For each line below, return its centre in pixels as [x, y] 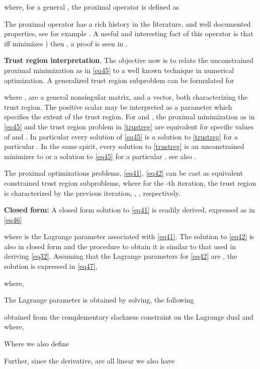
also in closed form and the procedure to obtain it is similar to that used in [120, 246]
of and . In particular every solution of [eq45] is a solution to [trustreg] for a [121, 136]
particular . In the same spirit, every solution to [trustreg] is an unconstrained [124, 146]
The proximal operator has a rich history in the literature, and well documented [127, 23]
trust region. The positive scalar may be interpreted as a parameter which [118, 106]
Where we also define [37, 344]
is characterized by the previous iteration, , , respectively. [92, 193]
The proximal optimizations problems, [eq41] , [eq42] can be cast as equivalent [123, 173]
